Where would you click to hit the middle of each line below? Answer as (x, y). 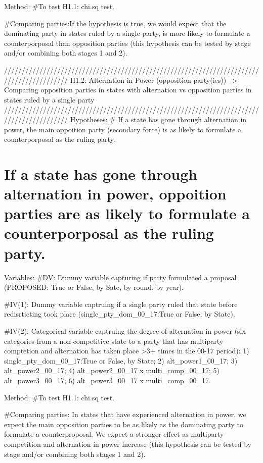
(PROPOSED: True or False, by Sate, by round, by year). (94, 287)
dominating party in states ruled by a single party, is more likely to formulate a (127, 33)
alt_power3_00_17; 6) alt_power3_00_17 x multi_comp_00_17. (107, 380)
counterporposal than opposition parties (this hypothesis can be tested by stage (127, 43)
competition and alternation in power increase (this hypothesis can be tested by (128, 444)
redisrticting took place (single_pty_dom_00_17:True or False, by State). (120, 314)
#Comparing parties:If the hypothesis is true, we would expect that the (115, 23)
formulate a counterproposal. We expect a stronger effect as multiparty (114, 434)
